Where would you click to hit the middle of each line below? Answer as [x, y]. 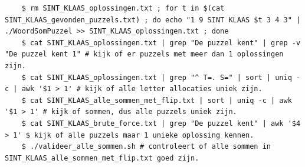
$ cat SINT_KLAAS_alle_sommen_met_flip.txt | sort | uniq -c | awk [157, 100]
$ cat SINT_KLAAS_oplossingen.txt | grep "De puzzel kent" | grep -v [161, 43]
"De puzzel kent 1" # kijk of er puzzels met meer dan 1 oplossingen [144, 54]
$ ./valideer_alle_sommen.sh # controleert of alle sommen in [146, 147]
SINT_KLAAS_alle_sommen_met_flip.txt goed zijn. [102, 158]
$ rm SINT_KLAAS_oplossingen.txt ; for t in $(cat [123, 8]
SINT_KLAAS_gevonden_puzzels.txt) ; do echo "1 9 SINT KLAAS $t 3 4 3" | [153, 20]
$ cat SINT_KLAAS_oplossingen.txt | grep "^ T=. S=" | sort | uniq [157, 77]
